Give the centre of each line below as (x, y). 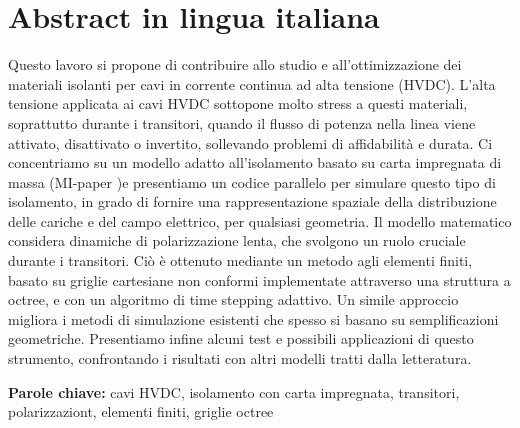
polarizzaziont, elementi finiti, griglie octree (141, 411)
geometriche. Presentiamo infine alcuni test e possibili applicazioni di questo (241, 338)
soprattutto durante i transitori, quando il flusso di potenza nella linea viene (242, 122)
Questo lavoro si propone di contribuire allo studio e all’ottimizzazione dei (235, 64)
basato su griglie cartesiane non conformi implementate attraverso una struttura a (259, 279)
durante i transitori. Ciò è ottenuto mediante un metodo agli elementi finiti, (240, 260)
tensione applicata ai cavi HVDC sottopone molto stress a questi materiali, (238, 103)
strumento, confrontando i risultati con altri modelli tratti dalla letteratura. (240, 358)
